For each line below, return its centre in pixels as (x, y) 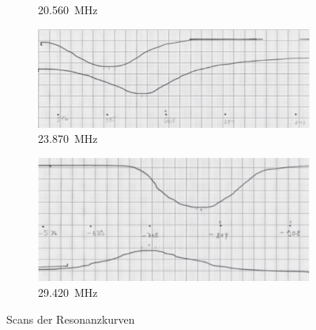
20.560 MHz (68, 9)
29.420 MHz (68, 292)
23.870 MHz (68, 139)
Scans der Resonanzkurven (71, 319)
